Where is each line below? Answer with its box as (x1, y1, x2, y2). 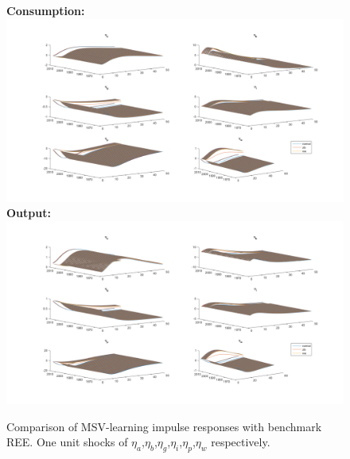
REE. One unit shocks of (6, 434, 128, 450)
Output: (6, 204, 51, 221)
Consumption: (6, 2, 85, 18)
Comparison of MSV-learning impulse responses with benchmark (6, 418, 322, 434)
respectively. (211, 434, 270, 450)
